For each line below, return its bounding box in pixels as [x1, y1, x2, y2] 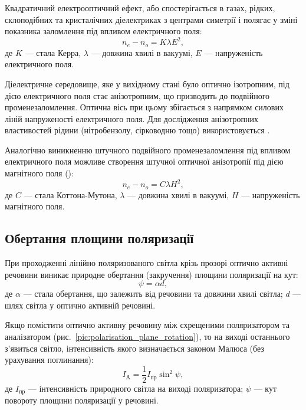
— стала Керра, [25, 46, 81, 58]
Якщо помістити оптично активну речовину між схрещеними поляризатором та [5, 319, 289, 331]
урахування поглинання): [5, 353, 94, 366]
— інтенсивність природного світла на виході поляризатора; [28, 382, 244, 394]
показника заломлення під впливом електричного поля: [5, 25, 202, 37]
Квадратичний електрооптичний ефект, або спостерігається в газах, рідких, [5, 2, 275, 14]
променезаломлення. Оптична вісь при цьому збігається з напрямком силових [5, 101, 284, 113]
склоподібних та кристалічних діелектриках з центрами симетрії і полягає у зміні [5, 13, 298, 25]
